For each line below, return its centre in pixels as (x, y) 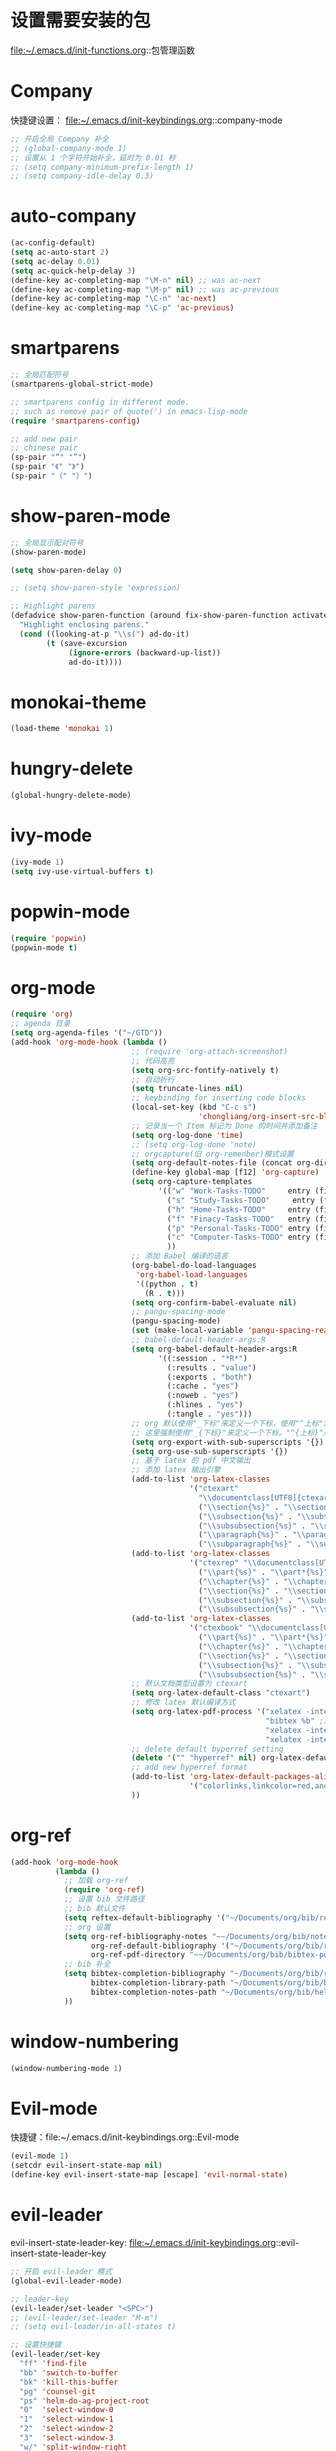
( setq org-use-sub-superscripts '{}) (209, 1451)
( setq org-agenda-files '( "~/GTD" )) (86, 1033)
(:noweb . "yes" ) (203, 1396)
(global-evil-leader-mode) (66, 2281)
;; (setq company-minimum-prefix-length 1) (102, 167)
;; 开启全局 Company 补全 (60, 139)
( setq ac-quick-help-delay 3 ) (73, 271)
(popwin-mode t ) (44, 947)
